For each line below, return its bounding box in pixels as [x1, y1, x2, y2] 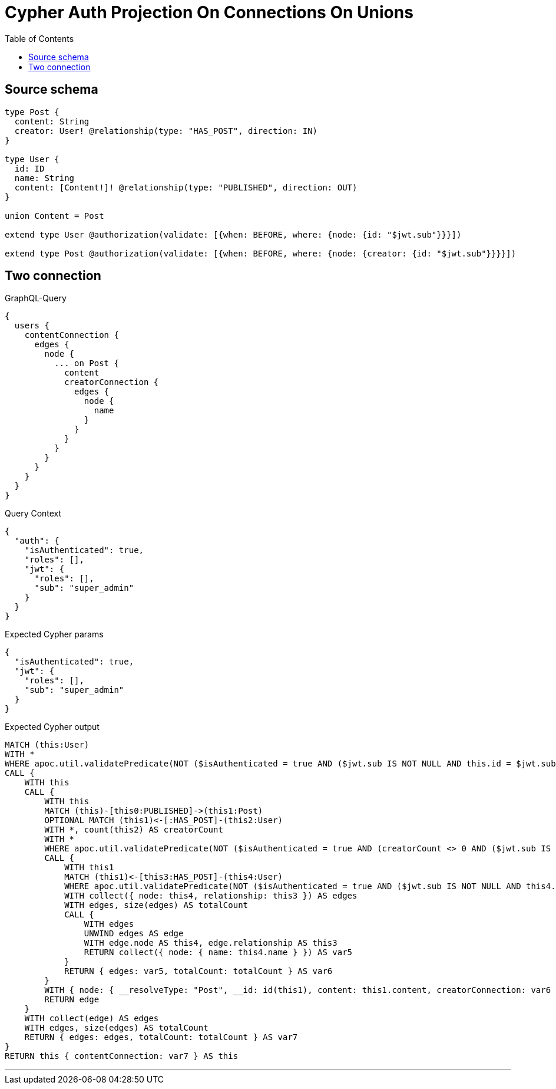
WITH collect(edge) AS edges [24, 1014, 159, 1024]
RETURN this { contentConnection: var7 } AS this [5, 1051, 239, 1061]
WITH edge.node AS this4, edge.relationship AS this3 [84, 938, 337, 948]
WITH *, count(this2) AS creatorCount [44, 825, 223, 835]
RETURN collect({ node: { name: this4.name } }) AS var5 [84, 947, 353, 958]
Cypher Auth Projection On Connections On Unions [5, 2, 413, 22]
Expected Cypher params [5, 629, 104, 640]
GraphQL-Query [5, 293, 67, 304]
